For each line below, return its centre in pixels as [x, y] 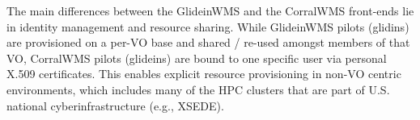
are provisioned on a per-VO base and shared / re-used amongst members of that [208, 42]
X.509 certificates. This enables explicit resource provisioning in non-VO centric [204, 74]
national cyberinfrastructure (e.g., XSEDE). [115, 105]
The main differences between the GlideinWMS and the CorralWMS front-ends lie [210, 10]
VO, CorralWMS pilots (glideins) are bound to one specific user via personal [197, 58]
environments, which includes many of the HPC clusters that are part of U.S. [198, 89]
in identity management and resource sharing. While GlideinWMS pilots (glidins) [208, 26]
